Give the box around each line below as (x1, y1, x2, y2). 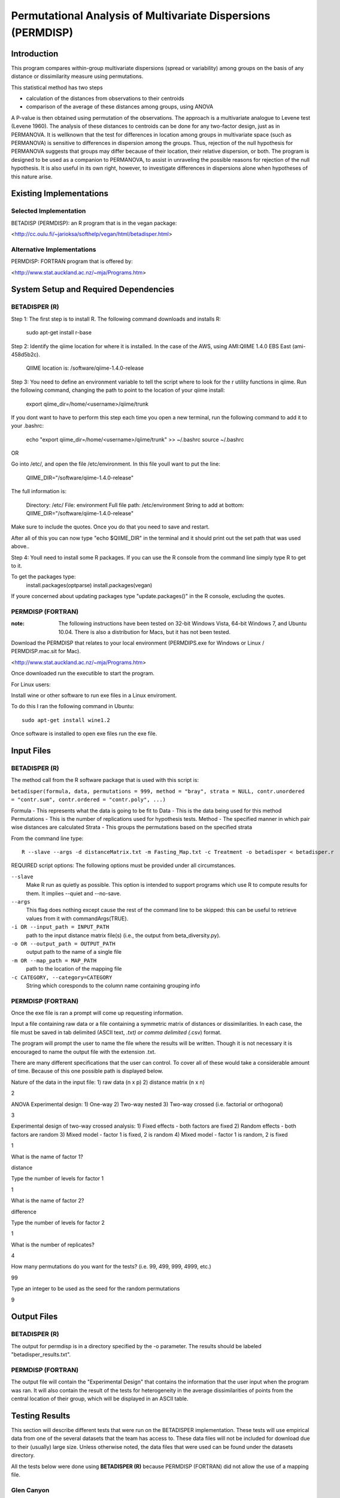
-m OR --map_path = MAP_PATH (11, 957, 97, 964)
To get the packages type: (11, 573, 76, 581)
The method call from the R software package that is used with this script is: (11, 777, 199, 784)
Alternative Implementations (11, 245, 96, 253)
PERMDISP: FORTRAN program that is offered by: (11, 258, 133, 265)
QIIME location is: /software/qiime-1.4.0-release (26, 364, 144, 372)
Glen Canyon (11, 1486, 50, 1494)
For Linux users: (11, 681, 51, 688)
